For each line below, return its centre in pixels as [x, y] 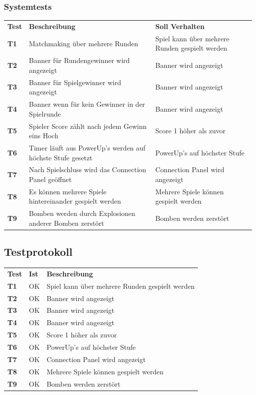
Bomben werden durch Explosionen [82, 213]
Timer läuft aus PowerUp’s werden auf [87, 148]
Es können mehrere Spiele [68, 191]
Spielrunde [45, 113]
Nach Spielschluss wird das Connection [87, 169]
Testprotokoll [38, 252]
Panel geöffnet [50, 179]
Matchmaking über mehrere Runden [83, 43]
